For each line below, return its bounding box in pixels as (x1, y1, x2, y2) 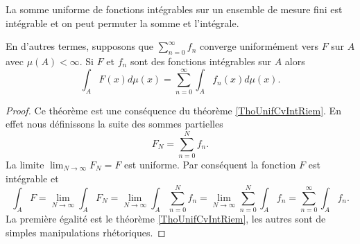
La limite (6, 157, 44, 172)
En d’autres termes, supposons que (6, 39, 153, 53)
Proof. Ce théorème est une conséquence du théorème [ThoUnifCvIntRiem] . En (6, 103, 341, 117)
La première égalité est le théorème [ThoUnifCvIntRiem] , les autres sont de (6, 211, 326, 226)
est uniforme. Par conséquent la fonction (124, 157, 296, 172)
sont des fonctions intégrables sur (130, 53, 271, 68)
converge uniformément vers (200, 39, 318, 53)
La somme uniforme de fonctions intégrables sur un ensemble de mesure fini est (6, 2, 343, 16)
